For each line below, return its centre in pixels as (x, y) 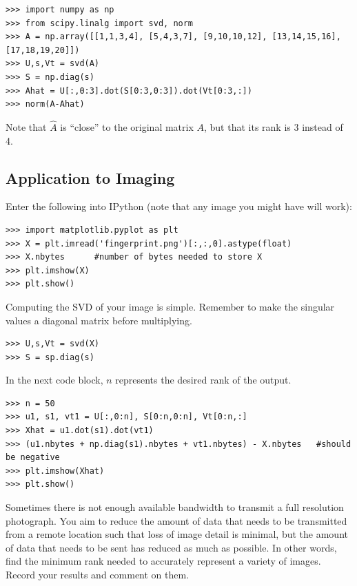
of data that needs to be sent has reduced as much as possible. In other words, (171, 547)
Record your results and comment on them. (98, 575)
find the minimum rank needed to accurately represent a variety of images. (163, 561)
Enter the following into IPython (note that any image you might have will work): (179, 206)
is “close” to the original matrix (127, 126)
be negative (33, 458)
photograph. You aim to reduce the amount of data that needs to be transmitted (176, 520)
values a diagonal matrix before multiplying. (99, 320)
